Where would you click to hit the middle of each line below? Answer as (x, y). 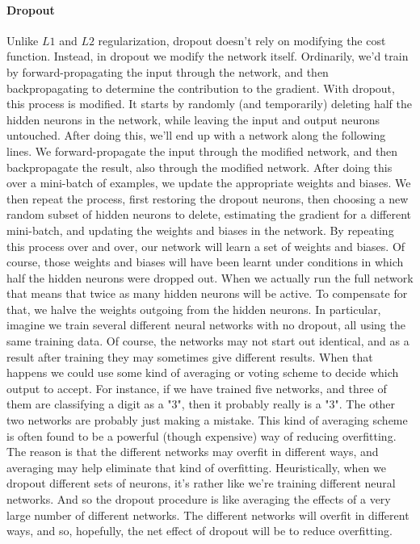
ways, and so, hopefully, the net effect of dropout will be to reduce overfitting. (199, 531)
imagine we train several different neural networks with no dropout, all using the (206, 325)
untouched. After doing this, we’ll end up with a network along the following (196, 135)
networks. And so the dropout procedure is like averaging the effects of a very (199, 499)
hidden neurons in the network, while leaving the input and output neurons (193, 119)
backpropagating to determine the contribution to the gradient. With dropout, (201, 88)
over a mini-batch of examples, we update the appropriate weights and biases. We (209, 183)
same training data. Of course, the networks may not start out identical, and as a (208, 341)
